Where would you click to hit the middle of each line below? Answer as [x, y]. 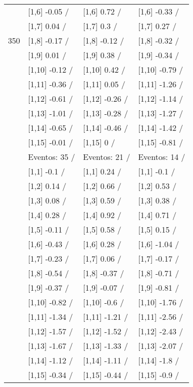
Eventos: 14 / [162, 157]
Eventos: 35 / [52, 157]
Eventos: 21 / [107, 157]
